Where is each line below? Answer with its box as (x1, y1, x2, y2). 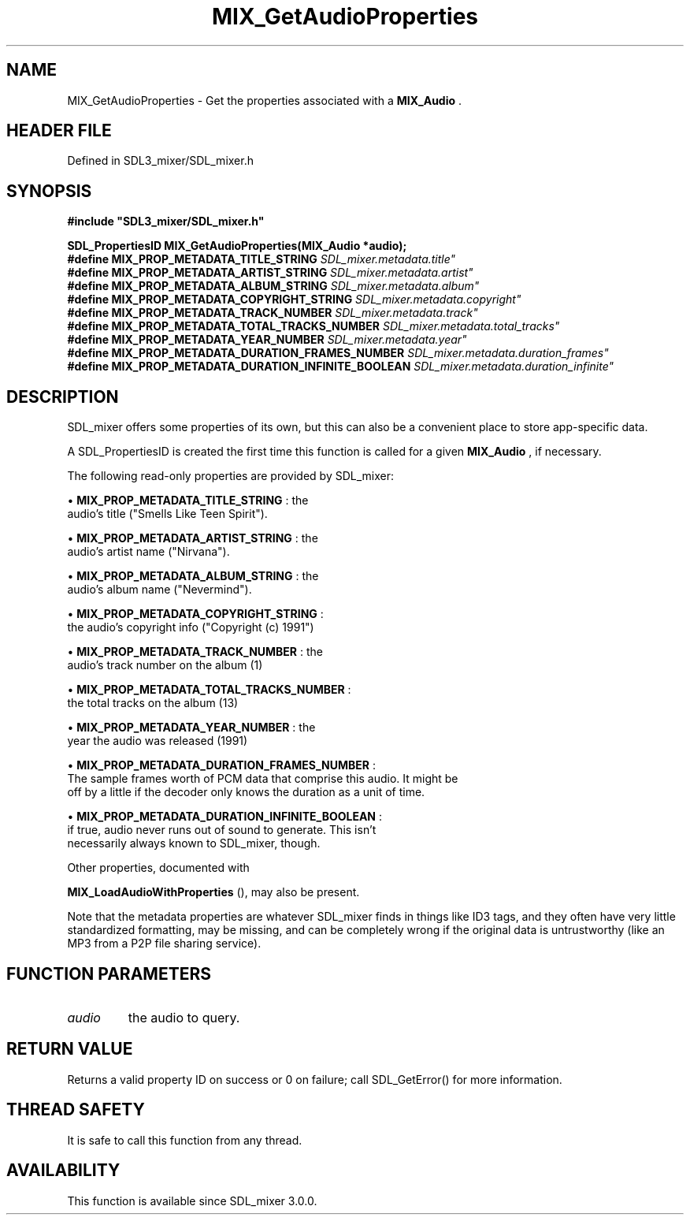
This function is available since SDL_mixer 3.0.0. (67, 1193, 317, 1208)
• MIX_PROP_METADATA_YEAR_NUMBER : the (67, 720, 316, 735)
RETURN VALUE (6, 1039, 133, 1059)
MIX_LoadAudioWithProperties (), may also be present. (67, 885, 360, 899)
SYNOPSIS (6, 181, 92, 201)
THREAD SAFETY (6, 1100, 145, 1120)
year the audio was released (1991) (67, 734, 248, 748)
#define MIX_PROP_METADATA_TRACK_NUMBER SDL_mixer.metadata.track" (67, 306, 478, 320)
